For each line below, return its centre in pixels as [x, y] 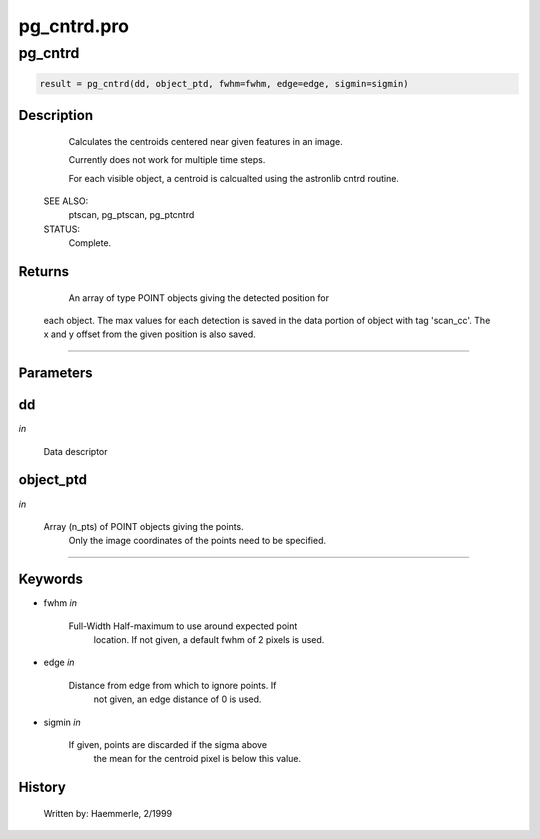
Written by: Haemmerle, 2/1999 [108, 813]
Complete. [90, 243]
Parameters [55, 373]
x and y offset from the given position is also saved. [150, 334]
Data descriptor [76, 451]
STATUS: [61, 229]
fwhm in [60, 603]
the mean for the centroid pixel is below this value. [197, 759]
